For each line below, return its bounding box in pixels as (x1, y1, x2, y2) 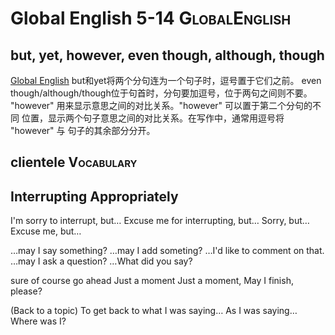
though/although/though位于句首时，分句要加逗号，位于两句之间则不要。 (10, 87, 313, 99)
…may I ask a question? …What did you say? (10, 255, 193, 267)
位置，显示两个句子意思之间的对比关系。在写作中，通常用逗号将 (21, 112, 285, 124)
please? (10, 285, 43, 297)
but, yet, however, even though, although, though (10, 47, 325, 64)
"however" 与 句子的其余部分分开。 (10, 125, 156, 136)
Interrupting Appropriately (10, 188, 179, 205)
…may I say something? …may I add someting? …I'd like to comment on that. (10, 245, 325, 257)
